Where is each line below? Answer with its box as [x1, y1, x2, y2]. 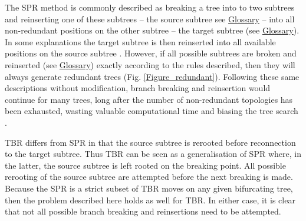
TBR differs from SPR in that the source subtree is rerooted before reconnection [5, 136, 296, 148]
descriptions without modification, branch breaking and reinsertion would [5, 82, 271, 94]
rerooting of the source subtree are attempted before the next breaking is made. [5, 170, 293, 183]
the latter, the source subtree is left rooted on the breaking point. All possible [5, 159, 286, 171]
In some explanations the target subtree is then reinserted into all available [5, 35, 276, 48]
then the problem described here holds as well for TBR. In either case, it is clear [5, 193, 295, 206]
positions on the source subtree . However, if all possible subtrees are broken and [5, 47, 297, 59]
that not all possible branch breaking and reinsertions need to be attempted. [5, 205, 281, 217]
